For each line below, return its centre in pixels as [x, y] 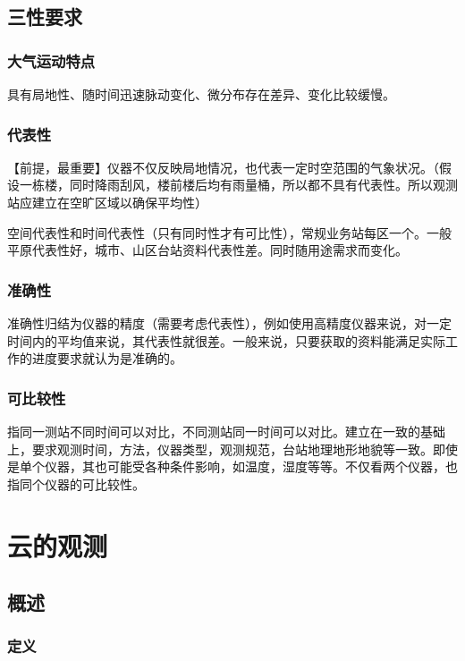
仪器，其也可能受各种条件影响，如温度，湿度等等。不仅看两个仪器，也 [251, 466]
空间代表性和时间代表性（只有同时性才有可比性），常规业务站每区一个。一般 [229, 232]
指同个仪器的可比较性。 [76, 483]
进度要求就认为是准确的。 [107, 358]
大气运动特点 [51, 60]
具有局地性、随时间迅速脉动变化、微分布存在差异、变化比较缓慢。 [201, 94]
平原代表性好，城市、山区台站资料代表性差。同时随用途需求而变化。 [207, 250]
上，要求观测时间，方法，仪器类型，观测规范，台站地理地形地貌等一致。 [220, 449]
